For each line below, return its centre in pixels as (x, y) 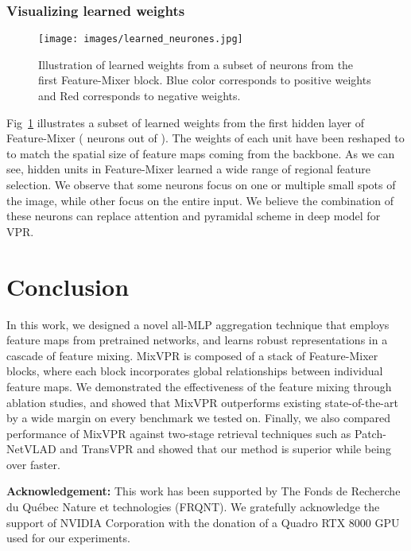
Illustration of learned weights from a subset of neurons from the (196, 64)
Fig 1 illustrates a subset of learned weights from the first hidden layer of (186, 122)
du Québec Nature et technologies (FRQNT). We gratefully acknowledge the (193, 507)
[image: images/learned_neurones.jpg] (141, 39)
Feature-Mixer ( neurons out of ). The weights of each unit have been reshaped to (205, 138)
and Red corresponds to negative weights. (140, 96)
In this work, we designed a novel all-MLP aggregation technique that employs (198, 324)
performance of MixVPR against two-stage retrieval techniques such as (179, 433)
